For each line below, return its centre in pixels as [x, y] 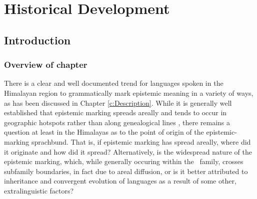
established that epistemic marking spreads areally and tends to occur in [115, 112]
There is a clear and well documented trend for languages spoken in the [114, 83]
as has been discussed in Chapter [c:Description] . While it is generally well [118, 102]
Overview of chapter [46, 65]
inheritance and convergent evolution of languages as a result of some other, [120, 181]
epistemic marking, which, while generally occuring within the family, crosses [124, 161]
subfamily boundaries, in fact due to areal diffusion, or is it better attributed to [126, 171]
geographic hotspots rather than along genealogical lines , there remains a [117, 122]
